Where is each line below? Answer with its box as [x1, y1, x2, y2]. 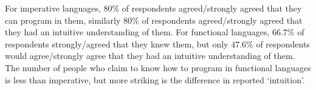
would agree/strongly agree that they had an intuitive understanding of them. [5, 49, 295, 62]
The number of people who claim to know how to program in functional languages [5, 61, 311, 74]
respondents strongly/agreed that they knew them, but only [5, 37, 228, 50]
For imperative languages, [5, 2, 101, 14]
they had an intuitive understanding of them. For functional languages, [5, 26, 270, 38]
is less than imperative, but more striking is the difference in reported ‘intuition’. [5, 73, 305, 86]
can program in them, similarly [5, 13, 121, 26]
